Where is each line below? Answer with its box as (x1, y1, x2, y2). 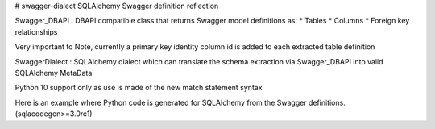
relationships (14, 27, 58, 36)
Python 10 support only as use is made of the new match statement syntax (14, 83, 263, 93)
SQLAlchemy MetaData (14, 68, 93, 77)
